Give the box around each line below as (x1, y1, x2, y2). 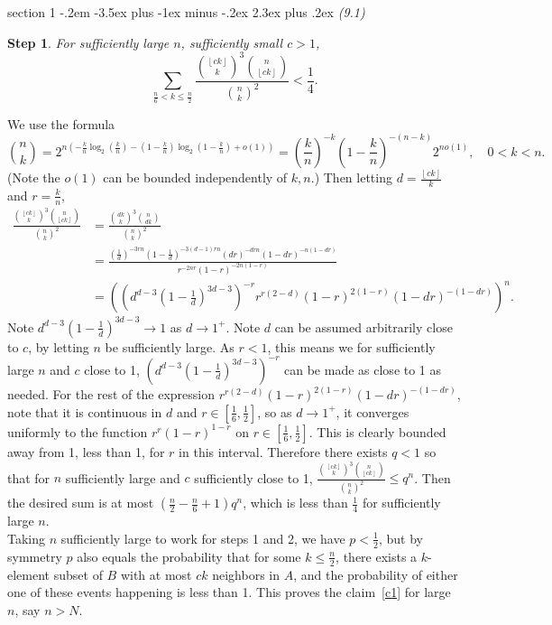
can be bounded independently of (103, 168, 288, 187)
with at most (120, 564, 192, 583)
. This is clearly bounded (308, 422, 446, 441)
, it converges (336, 402, 409, 421)
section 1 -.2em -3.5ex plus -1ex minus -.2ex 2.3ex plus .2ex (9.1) (7, 3, 365, 21)
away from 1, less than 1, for (7, 442, 165, 461)
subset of (53, 564, 103, 583)
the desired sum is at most (7, 493, 154, 512)
